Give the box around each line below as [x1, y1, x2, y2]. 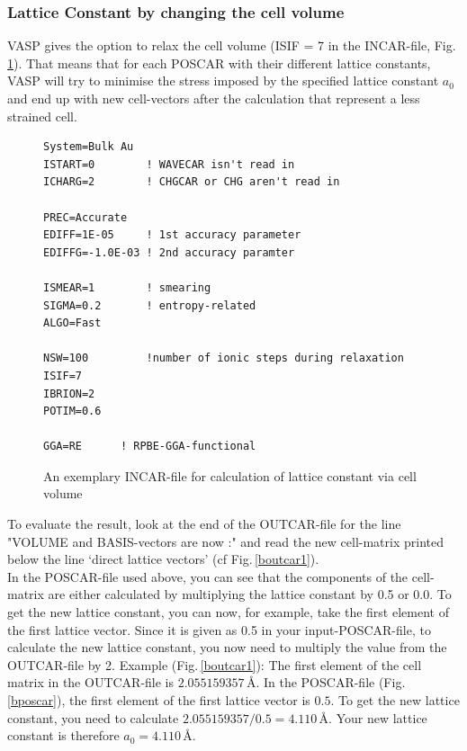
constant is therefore [7, 726, 120, 745]
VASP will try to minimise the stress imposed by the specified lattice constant [7, 71, 439, 90]
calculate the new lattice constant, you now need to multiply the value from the [7, 638, 447, 657]
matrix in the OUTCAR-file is [7, 673, 175, 692]
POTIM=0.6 [43, 405, 102, 418]
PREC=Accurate [43, 210, 128, 224]
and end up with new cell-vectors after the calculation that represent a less [7, 89, 420, 107]
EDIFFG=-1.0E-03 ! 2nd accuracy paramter [43, 246, 295, 259]
